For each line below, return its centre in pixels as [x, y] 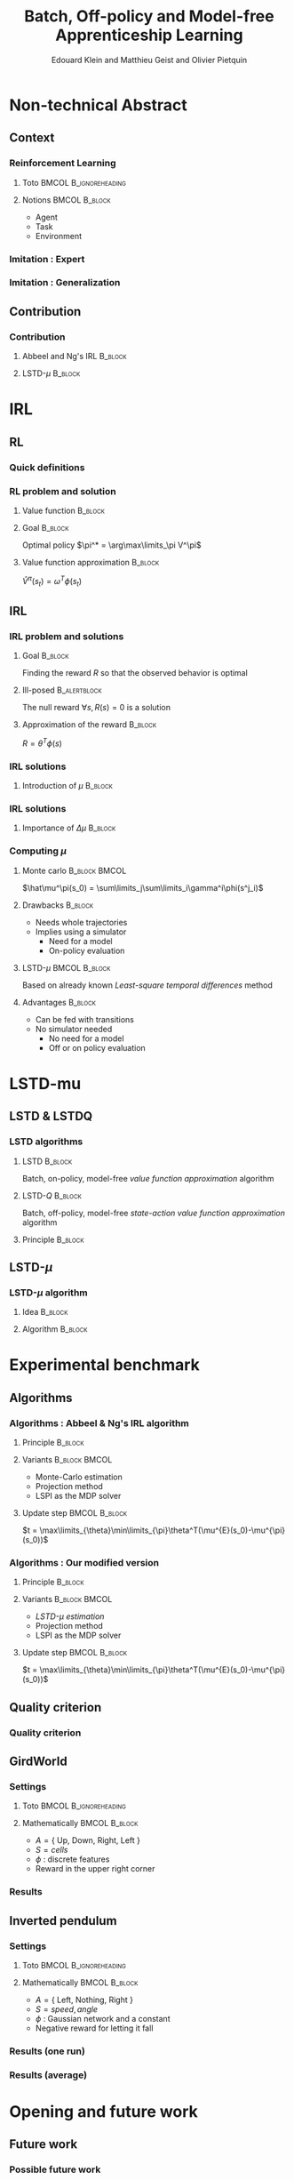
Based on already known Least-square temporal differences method [147, 985]
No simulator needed [74, 1029]
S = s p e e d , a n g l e [67, 2009]
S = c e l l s [52, 1850]
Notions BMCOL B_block [66, 200]
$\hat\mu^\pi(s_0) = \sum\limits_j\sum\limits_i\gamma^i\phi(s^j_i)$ [143, 887]
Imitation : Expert [47, 259]
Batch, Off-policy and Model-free [149, 16]
